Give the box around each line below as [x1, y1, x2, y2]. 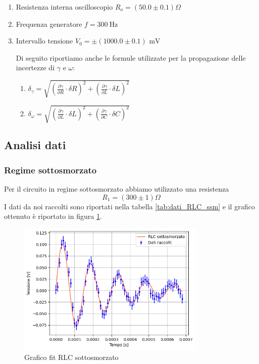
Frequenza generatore [16, 18, 82, 29]
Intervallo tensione [16, 35, 73, 46]
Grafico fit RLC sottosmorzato [24, 351, 119, 362]
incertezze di [16, 62, 55, 73]
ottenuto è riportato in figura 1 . [4, 211, 102, 221]
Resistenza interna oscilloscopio [16, 2, 113, 12]
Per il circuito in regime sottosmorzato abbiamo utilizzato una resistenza [4, 184, 229, 194]
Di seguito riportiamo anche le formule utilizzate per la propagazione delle [16, 52, 246, 63]
